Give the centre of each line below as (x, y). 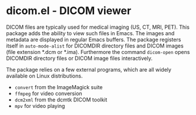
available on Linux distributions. (44, 76)
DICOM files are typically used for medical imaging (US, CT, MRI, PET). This (98, 27)
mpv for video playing (40, 106)
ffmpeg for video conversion (48, 93)
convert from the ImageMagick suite (59, 87)
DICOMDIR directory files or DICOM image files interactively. (79, 58)
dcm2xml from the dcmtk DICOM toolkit (61, 99)
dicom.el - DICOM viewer (69, 11)
